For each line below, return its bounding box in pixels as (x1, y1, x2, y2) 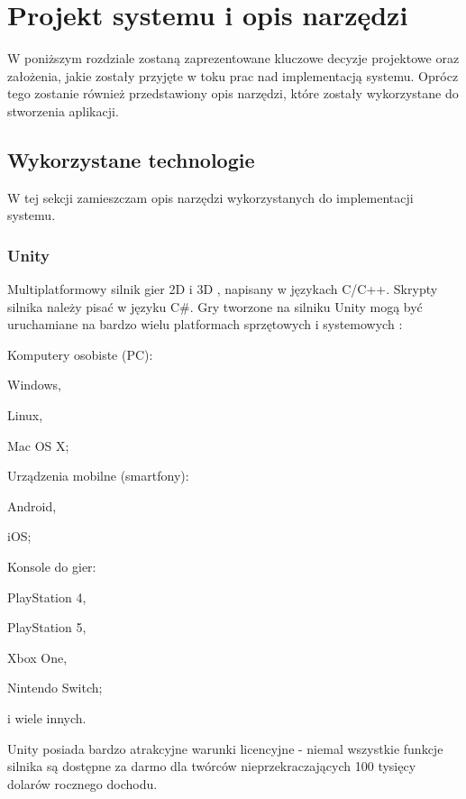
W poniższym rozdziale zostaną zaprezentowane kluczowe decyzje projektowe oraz (7, 49, 460, 68)
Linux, (7, 406, 43, 425)
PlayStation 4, (7, 587, 87, 606)
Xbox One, (7, 647, 68, 666)
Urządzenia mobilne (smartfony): (7, 466, 189, 485)
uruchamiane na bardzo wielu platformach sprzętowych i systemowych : (7, 315, 403, 334)
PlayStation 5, (7, 618, 87, 637)
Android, (7, 496, 57, 515)
